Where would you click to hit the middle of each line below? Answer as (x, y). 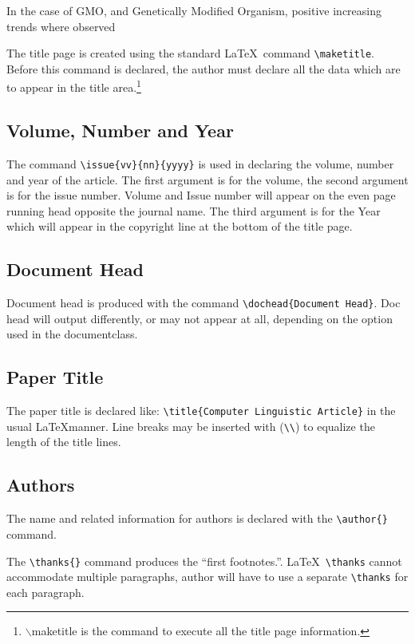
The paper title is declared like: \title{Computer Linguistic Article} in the (201, 411)
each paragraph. (45, 592)
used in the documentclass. (72, 334)
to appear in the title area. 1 (74, 86)
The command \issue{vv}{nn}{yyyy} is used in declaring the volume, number (200, 163)
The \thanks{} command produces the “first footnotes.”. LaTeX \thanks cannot (204, 561)
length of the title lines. (64, 442)
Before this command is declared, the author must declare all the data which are (204, 68)
